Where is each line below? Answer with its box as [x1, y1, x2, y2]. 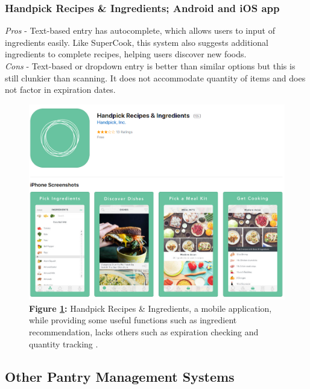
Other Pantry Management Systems [5, 367, 235, 385]
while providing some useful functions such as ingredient [29, 314, 237, 326]
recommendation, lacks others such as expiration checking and [29, 326, 259, 338]
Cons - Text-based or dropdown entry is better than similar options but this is [5, 60, 296, 72]
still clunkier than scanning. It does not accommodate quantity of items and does [5, 71, 306, 84]
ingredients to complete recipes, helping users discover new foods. [5, 48, 247, 60]
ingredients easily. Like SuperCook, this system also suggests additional [5, 36, 268, 48]
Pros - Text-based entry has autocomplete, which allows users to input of [5, 24, 276, 37]
